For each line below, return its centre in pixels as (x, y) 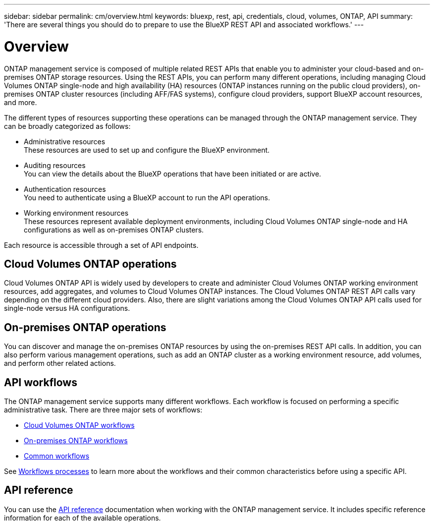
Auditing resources (55, 165)
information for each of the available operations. (82, 518)
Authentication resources (65, 189)
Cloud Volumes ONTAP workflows (79, 425)
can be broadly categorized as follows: (67, 126)
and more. (21, 102)
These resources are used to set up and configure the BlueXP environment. (147, 150)
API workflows (41, 382)
